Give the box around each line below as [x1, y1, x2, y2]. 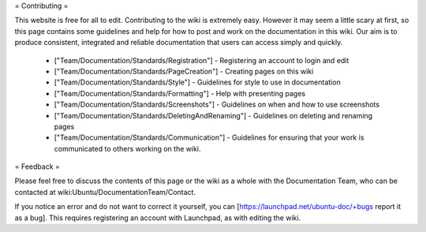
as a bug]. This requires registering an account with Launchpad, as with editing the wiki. [14, 213, 301, 223]
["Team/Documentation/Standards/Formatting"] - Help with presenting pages [54, 88, 306, 98]
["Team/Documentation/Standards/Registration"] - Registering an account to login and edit [54, 55, 349, 65]
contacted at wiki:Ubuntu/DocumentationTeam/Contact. [14, 187, 196, 196]
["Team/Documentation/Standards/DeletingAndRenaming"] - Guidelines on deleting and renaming [54, 110, 373, 120]
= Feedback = [14, 162, 61, 171]
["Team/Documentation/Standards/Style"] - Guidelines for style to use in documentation [54, 77, 341, 87]
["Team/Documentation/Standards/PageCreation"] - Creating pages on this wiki [54, 66, 314, 76]
